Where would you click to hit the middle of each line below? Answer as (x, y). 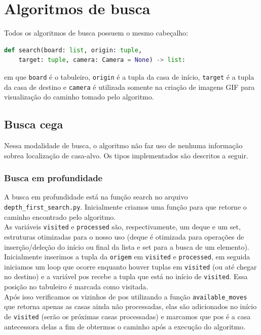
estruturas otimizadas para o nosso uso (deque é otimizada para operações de (124, 236)
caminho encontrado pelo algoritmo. (60, 216)
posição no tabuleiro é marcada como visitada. (76, 287)
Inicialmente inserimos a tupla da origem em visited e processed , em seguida (127, 257)
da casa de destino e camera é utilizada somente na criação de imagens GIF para (129, 87)
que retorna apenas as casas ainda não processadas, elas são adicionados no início (130, 306)
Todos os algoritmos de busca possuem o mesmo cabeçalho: (96, 33)
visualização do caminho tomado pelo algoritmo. (79, 97)
